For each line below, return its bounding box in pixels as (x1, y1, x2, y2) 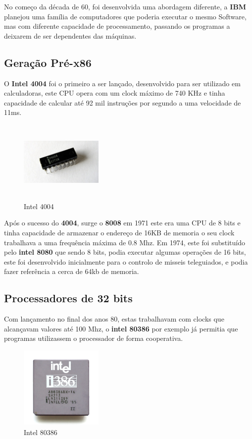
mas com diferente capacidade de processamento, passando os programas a (4, 21, 230, 31)
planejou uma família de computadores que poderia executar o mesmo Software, (4, 11, 247, 21)
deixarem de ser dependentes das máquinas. (4, 30, 137, 41)
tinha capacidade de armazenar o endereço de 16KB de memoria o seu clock (4, 227, 235, 237)
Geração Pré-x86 (4, 55, 92, 70)
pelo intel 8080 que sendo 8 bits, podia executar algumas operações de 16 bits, (4, 247, 246, 257)
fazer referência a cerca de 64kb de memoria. (4, 266, 139, 276)
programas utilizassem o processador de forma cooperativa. (4, 333, 183, 343)
